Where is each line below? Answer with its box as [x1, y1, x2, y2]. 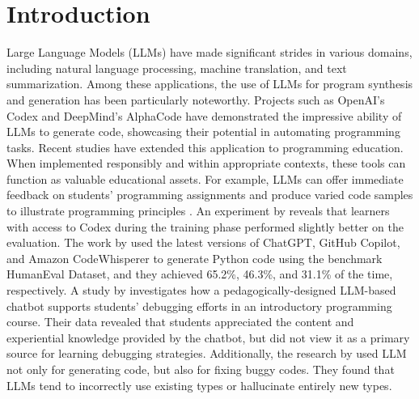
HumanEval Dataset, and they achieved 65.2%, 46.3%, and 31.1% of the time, [6, 265, 393, 282]
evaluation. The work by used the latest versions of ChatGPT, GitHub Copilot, [6, 234, 400, 251]
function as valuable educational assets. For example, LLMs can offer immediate [6, 170, 404, 187]
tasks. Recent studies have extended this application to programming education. [6, 138, 404, 155]
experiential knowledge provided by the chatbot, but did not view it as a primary [6, 329, 410, 346]
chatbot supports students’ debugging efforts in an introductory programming [6, 297, 392, 314]
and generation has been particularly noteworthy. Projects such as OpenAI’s [6, 91, 385, 108]
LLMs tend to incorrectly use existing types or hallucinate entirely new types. [6, 376, 392, 393]
